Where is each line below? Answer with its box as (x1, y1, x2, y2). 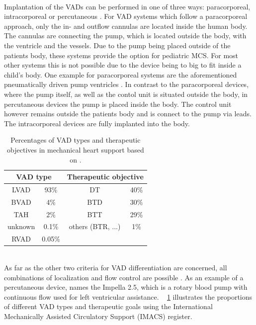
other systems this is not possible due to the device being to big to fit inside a (4, 60, 242, 70)
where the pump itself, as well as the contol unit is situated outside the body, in (4, 88, 248, 99)
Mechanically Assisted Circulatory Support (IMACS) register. (4, 311, 192, 321)
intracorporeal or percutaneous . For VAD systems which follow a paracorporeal (4, 11, 248, 21)
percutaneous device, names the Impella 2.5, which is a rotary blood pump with (4, 282, 248, 292)
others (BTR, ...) (69, 221, 121, 232)
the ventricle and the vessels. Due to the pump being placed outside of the (4, 40, 231, 50)
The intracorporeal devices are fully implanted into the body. (4, 118, 190, 128)
